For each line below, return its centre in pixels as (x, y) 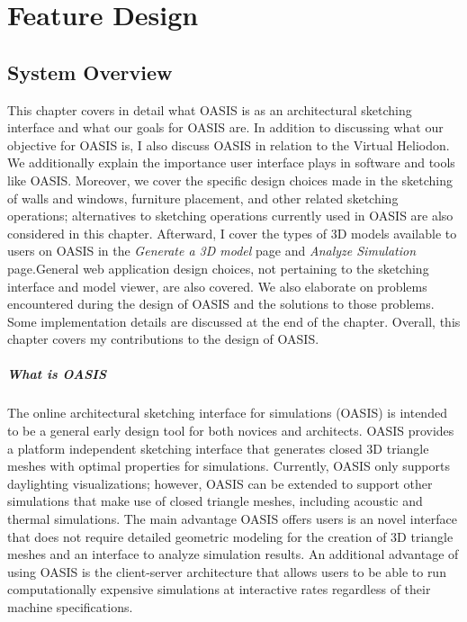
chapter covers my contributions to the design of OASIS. (163, 339)
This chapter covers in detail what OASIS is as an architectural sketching (210, 109)
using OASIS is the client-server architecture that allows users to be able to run (227, 571)
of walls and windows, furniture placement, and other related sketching (203, 198)
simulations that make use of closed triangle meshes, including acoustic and (215, 501)
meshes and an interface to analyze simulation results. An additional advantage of (233, 554)
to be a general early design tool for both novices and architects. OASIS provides (231, 431)
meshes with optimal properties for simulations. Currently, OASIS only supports (229, 466)
